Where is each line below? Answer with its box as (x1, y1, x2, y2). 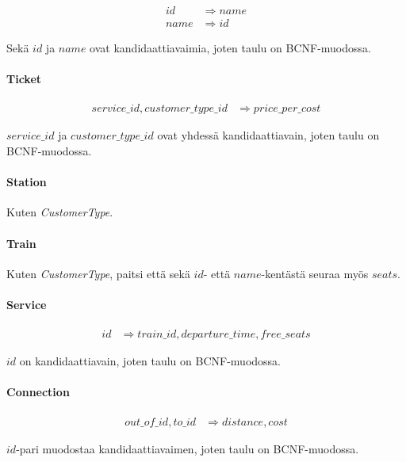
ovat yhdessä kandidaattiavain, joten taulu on (157, 127, 380, 143)
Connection (6, 384, 70, 400)
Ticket (6, 71, 42, 87)
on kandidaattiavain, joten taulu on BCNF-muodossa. (19, 353, 281, 369)
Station (6, 174, 47, 190)
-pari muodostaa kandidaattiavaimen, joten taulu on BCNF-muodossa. (16, 440, 359, 456)
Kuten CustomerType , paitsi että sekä (6, 265, 190, 281)
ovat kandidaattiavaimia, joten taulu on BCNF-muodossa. (90, 40, 371, 56)
